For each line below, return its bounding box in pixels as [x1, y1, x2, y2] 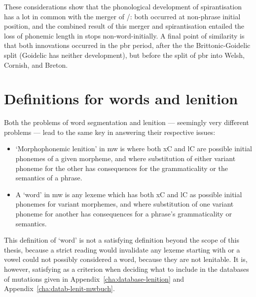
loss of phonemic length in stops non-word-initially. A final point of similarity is [4, 30, 245, 41]
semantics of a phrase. [15, 172, 82, 183]
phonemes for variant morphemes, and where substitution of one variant [15, 199, 234, 209]
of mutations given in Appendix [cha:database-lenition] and [4, 273, 184, 284]
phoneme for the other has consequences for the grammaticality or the [15, 163, 228, 173]
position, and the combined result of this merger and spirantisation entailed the [4, 21, 245, 31]
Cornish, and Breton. [4, 59, 68, 70]
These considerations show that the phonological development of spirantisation [4, 1, 242, 11]
